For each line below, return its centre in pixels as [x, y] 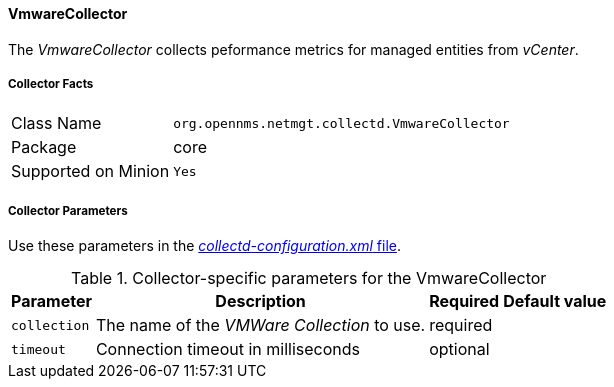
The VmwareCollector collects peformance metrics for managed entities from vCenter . [293, 49]
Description [260, 301]
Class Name [56, 123]
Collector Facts [51, 84]
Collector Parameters [68, 210]
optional [459, 349]
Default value [555, 301]
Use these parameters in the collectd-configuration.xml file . [204, 246]
